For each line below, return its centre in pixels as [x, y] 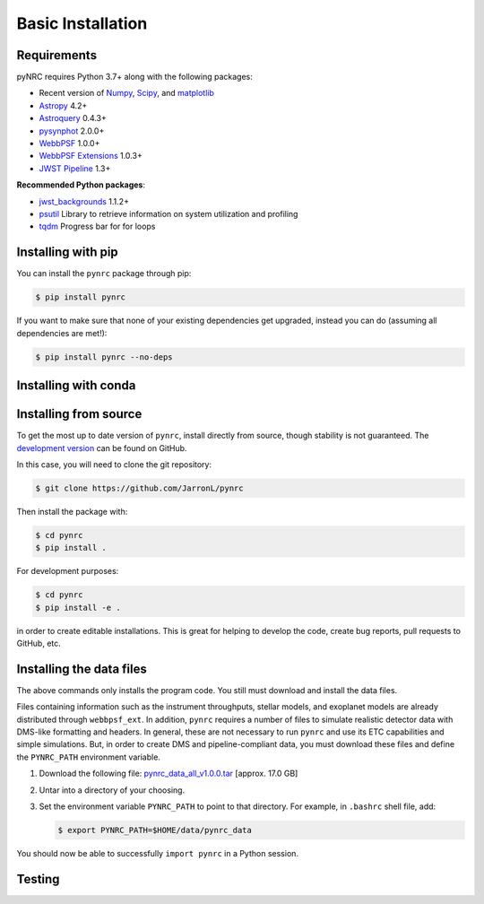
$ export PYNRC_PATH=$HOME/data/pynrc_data [155, 830]
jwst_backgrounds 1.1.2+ [84, 201]
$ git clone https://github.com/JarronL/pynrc [139, 488]
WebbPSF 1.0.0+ [69, 143]
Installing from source [79, 414]
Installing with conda [76, 386]
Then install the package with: [72, 511]
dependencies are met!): [62, 333]
